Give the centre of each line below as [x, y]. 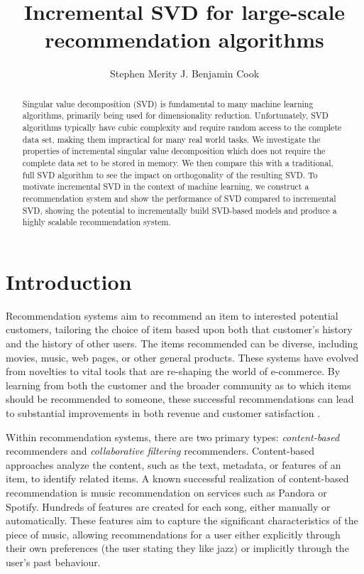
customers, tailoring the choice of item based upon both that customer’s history [179, 329]
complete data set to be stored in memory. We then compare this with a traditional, [178, 162]
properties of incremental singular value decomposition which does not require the [174, 151]
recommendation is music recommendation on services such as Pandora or [166, 492]
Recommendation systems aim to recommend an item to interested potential [172, 315]
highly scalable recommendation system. [96, 222]
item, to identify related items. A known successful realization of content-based [177, 478]
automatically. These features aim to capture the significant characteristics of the [182, 520]
